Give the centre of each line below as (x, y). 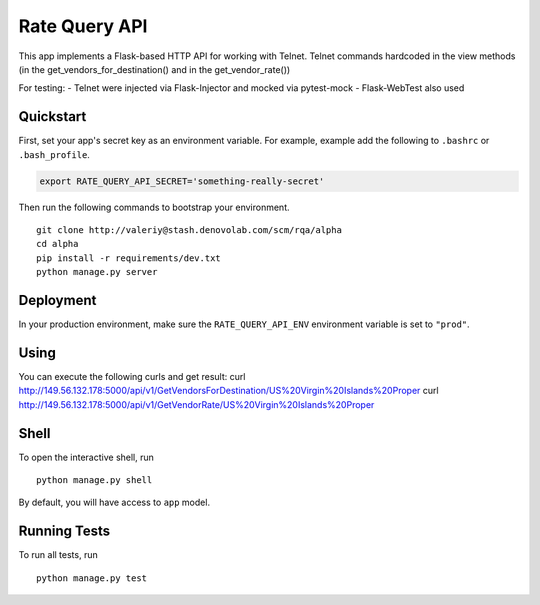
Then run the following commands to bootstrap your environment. (154, 207)
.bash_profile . (54, 154)
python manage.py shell (94, 480)
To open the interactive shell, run (86, 457)
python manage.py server (97, 272)
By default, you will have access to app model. (114, 502)
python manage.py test (92, 578)
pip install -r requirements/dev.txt (129, 258)
